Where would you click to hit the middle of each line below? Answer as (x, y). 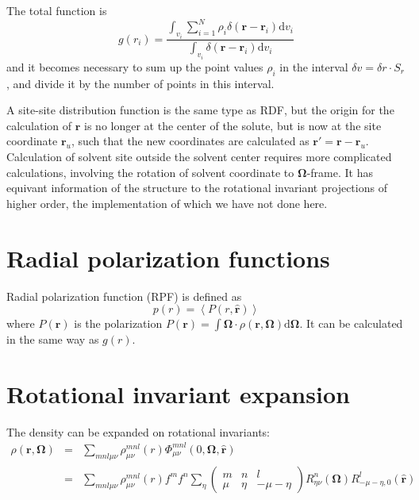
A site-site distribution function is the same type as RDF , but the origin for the (200, 110)
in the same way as (53, 339)
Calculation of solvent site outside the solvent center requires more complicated (199, 157)
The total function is (57, 10)
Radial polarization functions (168, 258)
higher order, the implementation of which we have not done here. (167, 203)
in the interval (314, 66)
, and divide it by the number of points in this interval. (140, 83)
